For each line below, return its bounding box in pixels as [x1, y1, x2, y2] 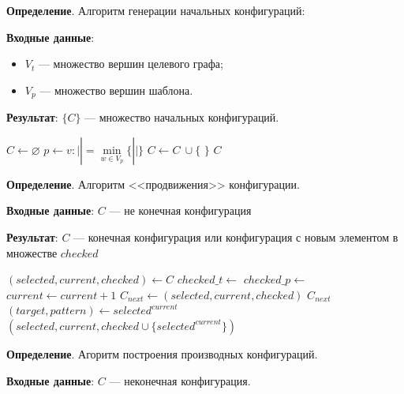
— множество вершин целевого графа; [38, 55, 223, 72]
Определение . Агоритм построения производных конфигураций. [6, 345, 318, 362]
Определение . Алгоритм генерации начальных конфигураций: [6, 2, 305, 18]
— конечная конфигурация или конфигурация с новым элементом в [73, 229, 398, 246]
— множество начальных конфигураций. [84, 109, 279, 126]
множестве [6, 244, 58, 261]
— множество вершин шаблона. [39, 81, 193, 98]
